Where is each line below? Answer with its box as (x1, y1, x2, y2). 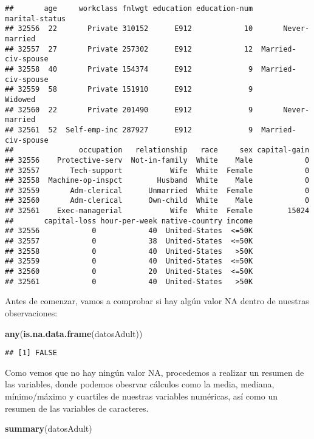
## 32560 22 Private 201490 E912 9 (5, 105, 253, 114)
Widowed (5, 95, 36, 104)
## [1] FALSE (5, 349, 57, 358)
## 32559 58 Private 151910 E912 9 (5, 85, 253, 94)
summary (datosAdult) (5, 422, 92, 435)
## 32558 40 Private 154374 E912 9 (5, 64, 253, 73)
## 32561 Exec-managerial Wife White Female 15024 (5, 206, 310, 216)
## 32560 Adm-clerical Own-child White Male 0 (5, 196, 310, 205)
